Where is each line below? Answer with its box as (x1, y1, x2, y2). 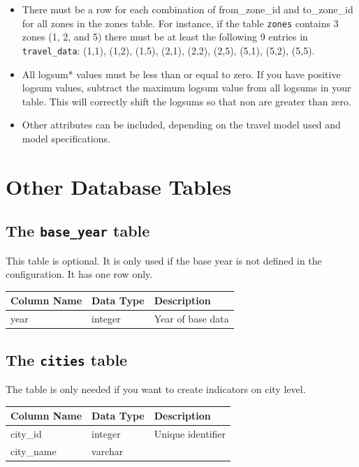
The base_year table (6, 220, 150, 242)
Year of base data (154, 311, 229, 326)
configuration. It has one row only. (6, 267, 153, 281)
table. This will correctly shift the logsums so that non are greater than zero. (22, 94, 351, 108)
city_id (10, 426, 42, 440)
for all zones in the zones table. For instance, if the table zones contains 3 (22, 15, 339, 30)
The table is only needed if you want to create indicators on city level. (6, 382, 306, 396)
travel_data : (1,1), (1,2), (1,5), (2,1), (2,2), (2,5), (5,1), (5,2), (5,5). (22, 43, 315, 57)
